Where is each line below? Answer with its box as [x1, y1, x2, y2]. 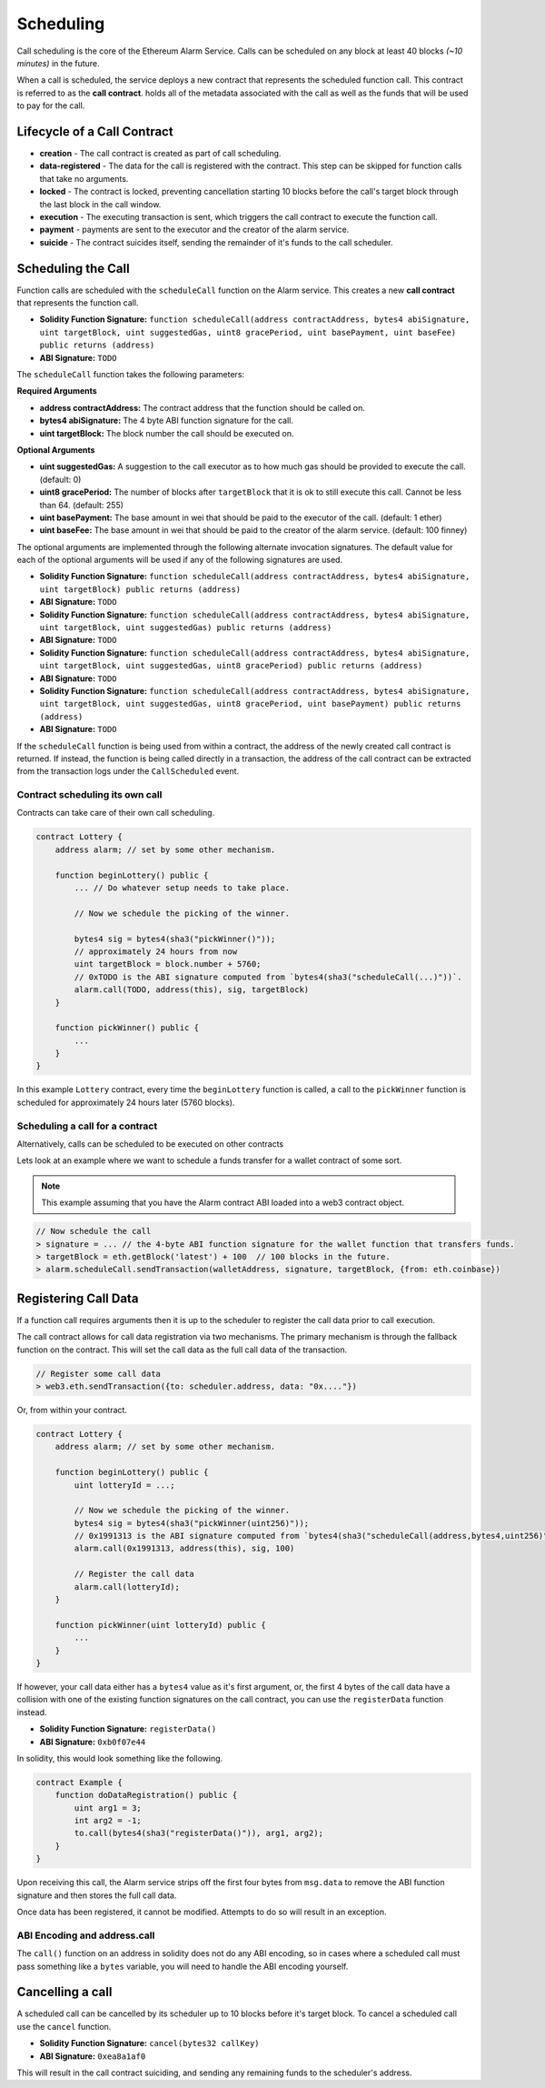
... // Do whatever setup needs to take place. [74, 883, 291, 893]
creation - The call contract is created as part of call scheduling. [39, 148, 282, 159]
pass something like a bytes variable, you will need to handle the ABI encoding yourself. [16, 1961, 349, 1972]
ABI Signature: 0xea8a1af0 [39, 2051, 146, 2062]
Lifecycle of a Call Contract [16, 124, 173, 139]
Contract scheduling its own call [16, 788, 163, 801]
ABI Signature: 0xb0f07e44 [39, 1736, 146, 1747]
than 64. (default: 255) [39, 499, 124, 510]
